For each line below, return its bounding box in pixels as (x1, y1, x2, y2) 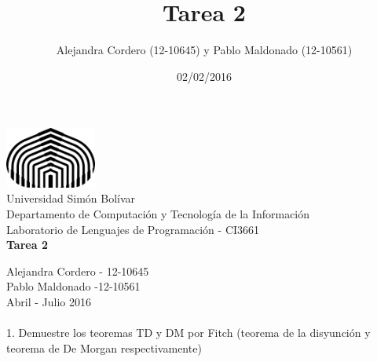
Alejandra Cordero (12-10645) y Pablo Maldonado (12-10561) (56, 42, 353, 58)
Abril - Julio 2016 (6, 294, 91, 310)
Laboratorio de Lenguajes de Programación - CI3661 (6, 221, 260, 237)
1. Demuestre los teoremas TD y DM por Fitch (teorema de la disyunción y (6, 324, 371, 341)
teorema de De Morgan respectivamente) (6, 339, 202, 356)
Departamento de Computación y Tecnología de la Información (6, 206, 310, 222)
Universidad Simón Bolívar (6, 190, 136, 207)
